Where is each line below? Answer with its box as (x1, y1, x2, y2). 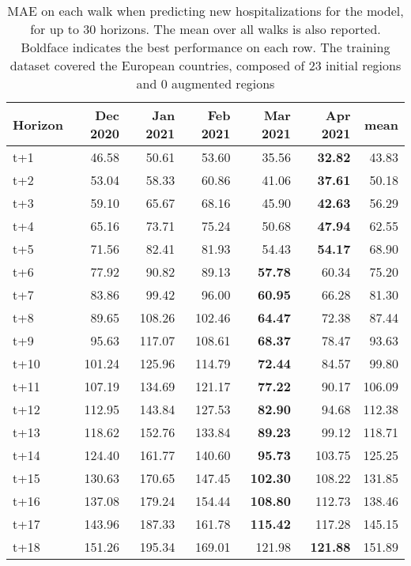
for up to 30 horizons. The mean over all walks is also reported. (30, 20, 381, 38)
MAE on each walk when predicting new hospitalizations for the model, (7, 2, 404, 20)
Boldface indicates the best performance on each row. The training (21, 38, 390, 56)
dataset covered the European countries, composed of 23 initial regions (9, 56, 402, 74)
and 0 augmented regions (136, 74, 275, 92)
